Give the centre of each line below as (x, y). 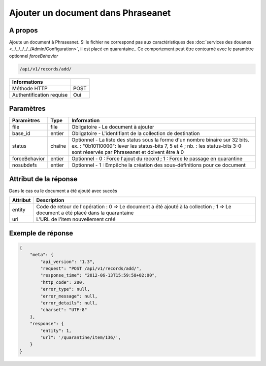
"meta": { (42, 255)
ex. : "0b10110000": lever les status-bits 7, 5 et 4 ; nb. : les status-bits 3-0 (156, 146)
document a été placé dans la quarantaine (85, 213)
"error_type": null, (65, 289)
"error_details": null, (69, 303)
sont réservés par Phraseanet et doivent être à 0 (128, 152)
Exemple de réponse (41, 233)
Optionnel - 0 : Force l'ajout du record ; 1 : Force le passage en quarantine (157, 159)
